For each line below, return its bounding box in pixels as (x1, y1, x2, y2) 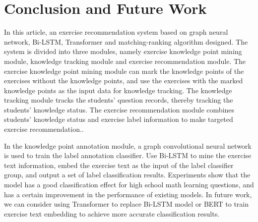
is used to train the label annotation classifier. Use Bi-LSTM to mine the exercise (4, 150, 252, 161)
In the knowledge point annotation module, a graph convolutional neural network (4, 140, 252, 151)
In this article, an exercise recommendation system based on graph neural (4, 27, 228, 37)
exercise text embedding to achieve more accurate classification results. (4, 208, 220, 219)
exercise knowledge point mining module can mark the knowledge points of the (4, 65, 244, 76)
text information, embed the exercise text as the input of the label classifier (4, 160, 234, 170)
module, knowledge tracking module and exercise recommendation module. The (4, 55, 246, 66)
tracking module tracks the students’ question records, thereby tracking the (4, 95, 233, 105)
